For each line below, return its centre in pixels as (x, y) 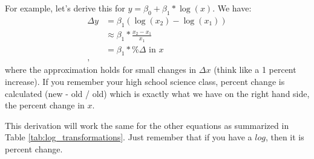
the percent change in (45, 105)
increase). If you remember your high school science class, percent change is (145, 82)
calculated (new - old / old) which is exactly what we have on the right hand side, (157, 93)
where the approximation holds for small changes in (101, 70)
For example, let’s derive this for (65, 8)
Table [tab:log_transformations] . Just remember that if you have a (129, 137)
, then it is (285, 137)
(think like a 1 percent (255, 70)
